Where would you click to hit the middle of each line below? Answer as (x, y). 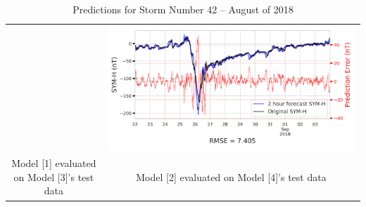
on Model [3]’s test (54, 176)
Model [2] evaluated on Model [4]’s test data (231, 176)
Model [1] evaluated (54, 163)
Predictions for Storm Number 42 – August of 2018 (183, 9)
